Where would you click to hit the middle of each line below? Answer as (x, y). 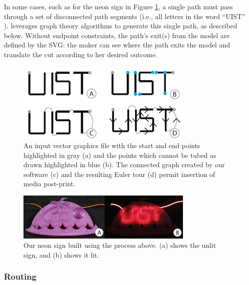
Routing (20, 276)
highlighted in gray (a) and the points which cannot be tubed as (120, 155)
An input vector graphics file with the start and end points (112, 145)
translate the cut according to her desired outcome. (81, 54)
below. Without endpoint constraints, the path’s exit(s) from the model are (117, 35)
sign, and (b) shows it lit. (61, 254)
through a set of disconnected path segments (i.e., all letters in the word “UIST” (125, 16)
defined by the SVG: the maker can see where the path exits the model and (117, 45)
